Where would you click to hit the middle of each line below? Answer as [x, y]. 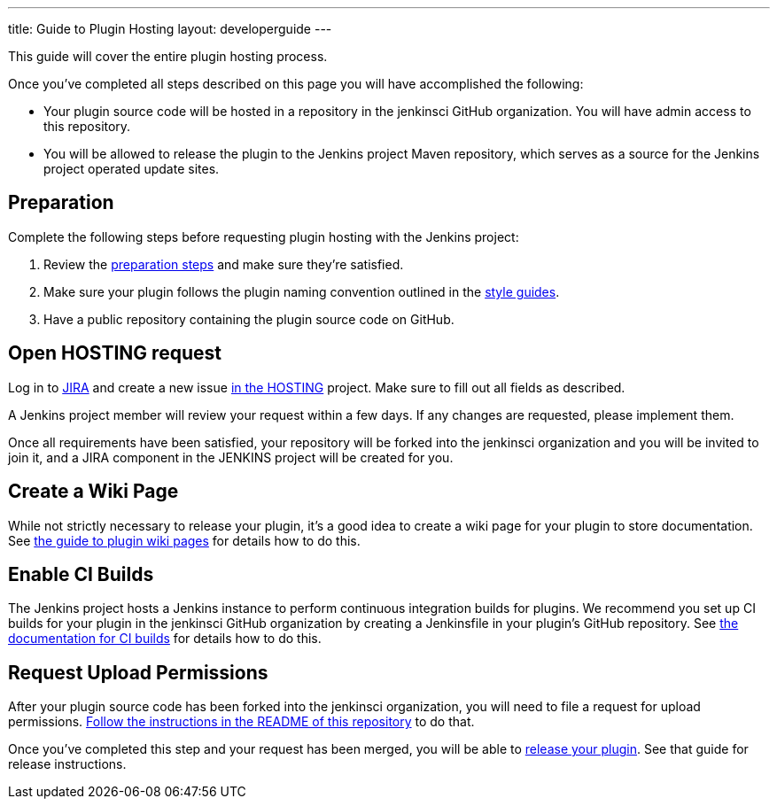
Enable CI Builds [81, 574]
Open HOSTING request [115, 353]
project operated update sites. [132, 169]
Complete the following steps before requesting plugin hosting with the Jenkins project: [264, 236]
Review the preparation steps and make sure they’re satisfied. [224, 264]
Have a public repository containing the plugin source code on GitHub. [249, 319]
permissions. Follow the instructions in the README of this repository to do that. [241, 722]
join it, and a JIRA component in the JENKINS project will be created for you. [231, 457]
